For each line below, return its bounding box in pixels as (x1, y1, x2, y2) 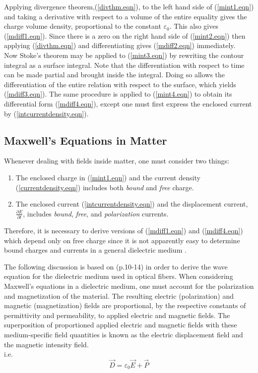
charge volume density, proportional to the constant (4, 21, 161, 31)
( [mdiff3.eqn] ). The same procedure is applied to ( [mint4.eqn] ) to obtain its (4, 89, 232, 99)
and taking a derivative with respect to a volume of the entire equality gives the (4, 11, 247, 21)
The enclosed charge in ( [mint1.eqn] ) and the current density (15, 172, 200, 182)
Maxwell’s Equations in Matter (4, 132, 167, 148)
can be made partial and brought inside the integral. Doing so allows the (4, 69, 225, 80)
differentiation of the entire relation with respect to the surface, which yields (4, 79, 236, 89)
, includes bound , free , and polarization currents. (23, 208, 169, 218)
